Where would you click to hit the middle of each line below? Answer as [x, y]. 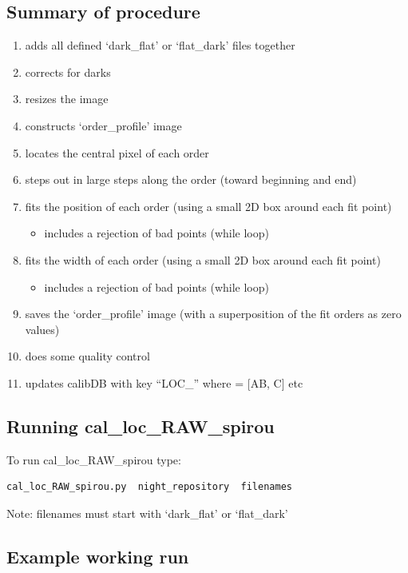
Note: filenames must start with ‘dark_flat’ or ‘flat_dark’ [147, 513]
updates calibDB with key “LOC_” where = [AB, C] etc [164, 382]
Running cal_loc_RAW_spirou [141, 426]
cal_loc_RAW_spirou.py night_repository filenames [149, 487]
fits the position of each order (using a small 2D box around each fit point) [208, 206]
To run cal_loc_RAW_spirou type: [94, 459]
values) [42, 329]
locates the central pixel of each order [117, 152]
